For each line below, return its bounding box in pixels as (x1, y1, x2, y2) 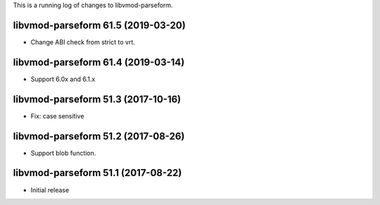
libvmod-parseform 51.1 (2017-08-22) (13, 167, 182, 179)
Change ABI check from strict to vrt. (30, 37, 135, 46)
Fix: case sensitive (30, 111, 84, 120)
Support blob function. (30, 149, 96, 157)
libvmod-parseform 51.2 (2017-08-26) (13, 130, 185, 142)
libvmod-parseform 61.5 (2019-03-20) (13, 19, 186, 31)
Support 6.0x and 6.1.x (30, 75, 96, 83)
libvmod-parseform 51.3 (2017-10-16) (13, 93, 182, 105)
